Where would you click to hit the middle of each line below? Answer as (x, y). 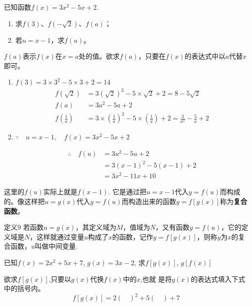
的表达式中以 (205, 56)
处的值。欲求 (99, 56)
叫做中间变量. (56, 246)
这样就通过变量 (60, 236)
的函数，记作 (133, 236)
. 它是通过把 (127, 192)
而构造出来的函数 (149, 201)
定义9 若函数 (24, 227)
